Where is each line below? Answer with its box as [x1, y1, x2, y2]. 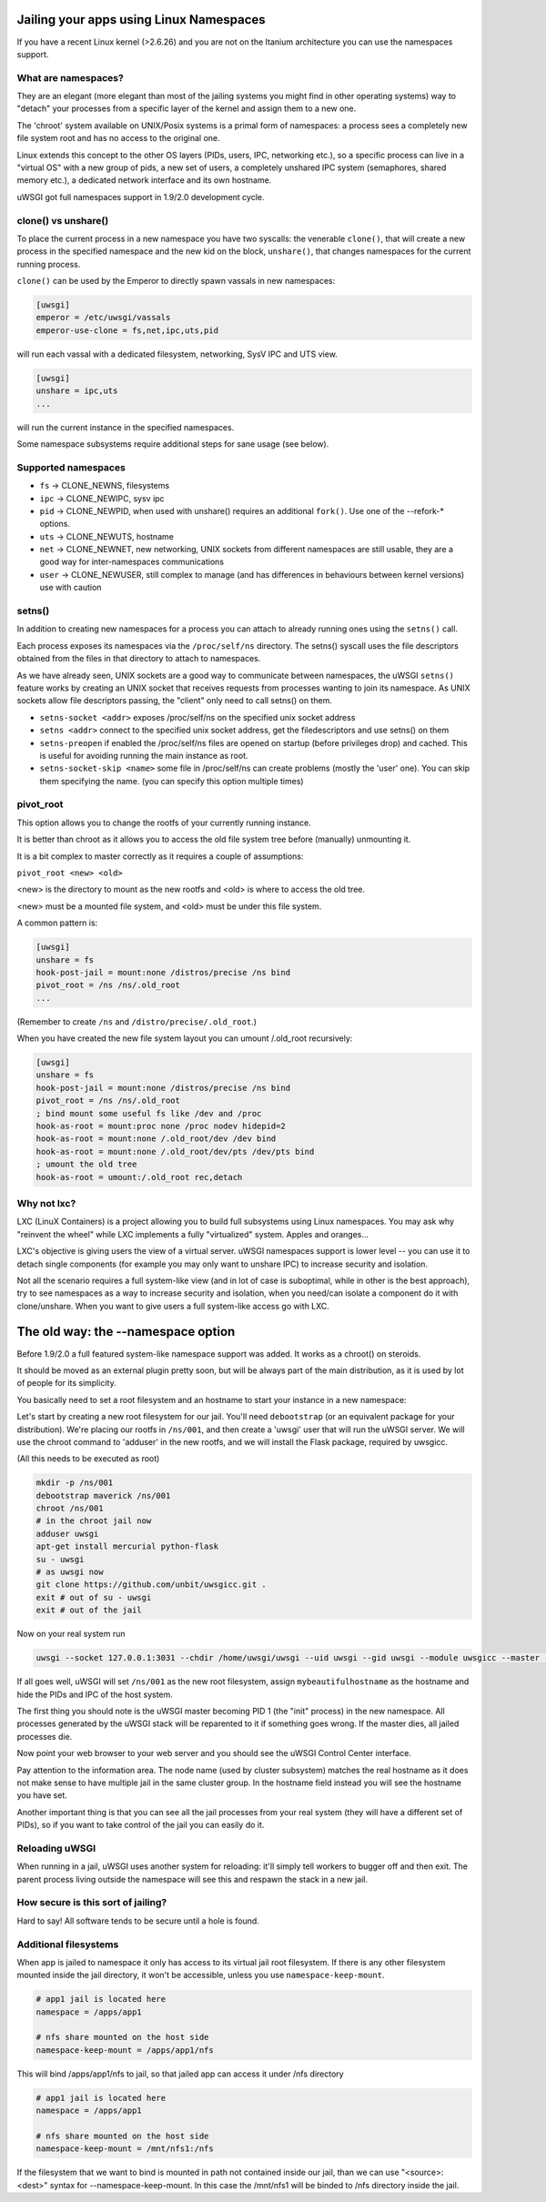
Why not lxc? [16, 1197, 76, 1209]
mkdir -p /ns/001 [35, 1478, 114, 1488]
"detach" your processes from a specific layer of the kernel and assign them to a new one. [16, 103, 357, 114]
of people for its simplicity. [16, 1378, 117, 1389]
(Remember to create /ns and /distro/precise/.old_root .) [16, 1015, 257, 1027]
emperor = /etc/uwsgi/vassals [35, 312, 171, 323]
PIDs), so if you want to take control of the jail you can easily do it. [16, 1820, 265, 1831]
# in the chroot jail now [35, 1516, 152, 1526]
